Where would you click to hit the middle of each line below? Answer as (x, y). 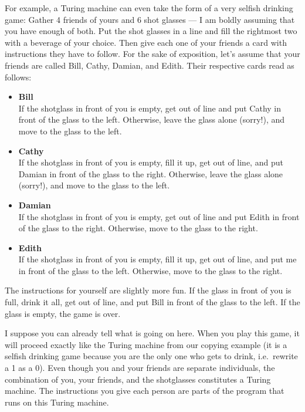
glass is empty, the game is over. (63, 313)
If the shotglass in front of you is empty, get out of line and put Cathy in (150, 108)
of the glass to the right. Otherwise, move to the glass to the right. (138, 228)
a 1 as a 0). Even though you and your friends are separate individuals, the (140, 368)
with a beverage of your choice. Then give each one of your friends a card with (146, 42)
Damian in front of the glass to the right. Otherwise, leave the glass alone (151, 173)
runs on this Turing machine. (57, 402)
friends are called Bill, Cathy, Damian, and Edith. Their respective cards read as (150, 65)
